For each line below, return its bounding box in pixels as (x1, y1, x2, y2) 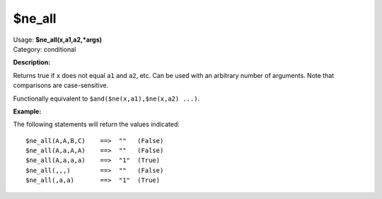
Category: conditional (13, 45, 76, 53)
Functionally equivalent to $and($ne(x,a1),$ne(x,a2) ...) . (13, 94, 200, 103)
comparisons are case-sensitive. (13, 81, 109, 90)
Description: (13, 58, 51, 67)
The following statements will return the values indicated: (13, 120, 180, 129)
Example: (13, 107, 42, 115)
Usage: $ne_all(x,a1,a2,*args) (13, 35, 103, 44)
